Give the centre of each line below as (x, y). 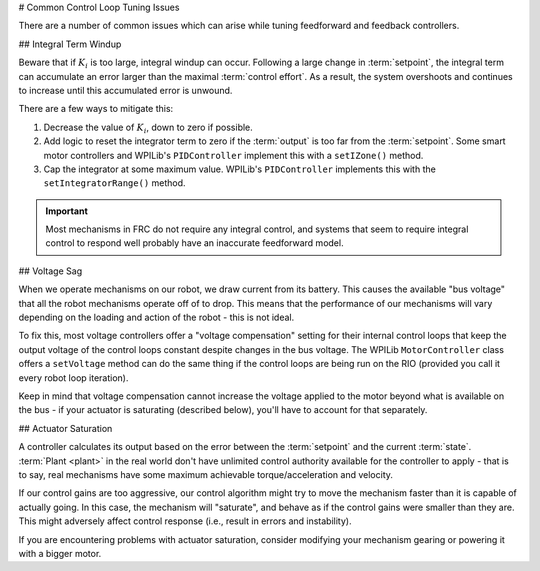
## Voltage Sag (50, 271)
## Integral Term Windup (70, 44)
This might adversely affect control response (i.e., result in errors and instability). (185, 521)
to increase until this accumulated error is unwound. (125, 90)
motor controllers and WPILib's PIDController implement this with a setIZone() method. (233, 155)
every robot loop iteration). (73, 377)
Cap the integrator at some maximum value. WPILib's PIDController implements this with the (240, 169)
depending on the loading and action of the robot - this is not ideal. (156, 317)
